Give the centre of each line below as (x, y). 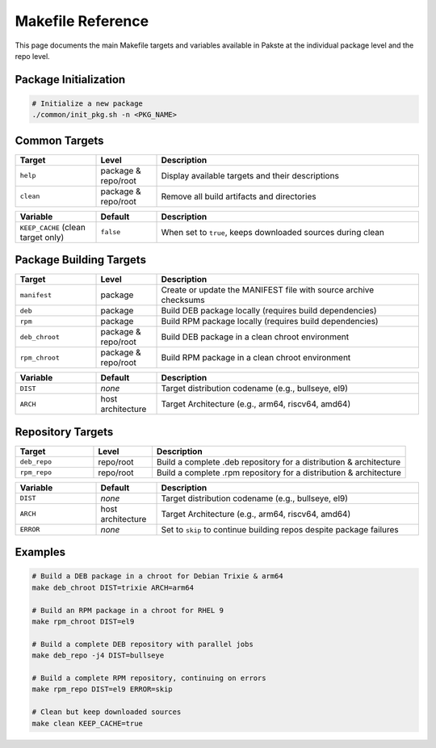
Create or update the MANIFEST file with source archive (268, 290)
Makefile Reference (82, 21)
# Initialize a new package (87, 103)
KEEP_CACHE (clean (53, 227)
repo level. (32, 56)
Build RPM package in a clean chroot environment (256, 358)
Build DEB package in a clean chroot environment (255, 337)
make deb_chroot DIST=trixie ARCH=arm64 (113, 587)
